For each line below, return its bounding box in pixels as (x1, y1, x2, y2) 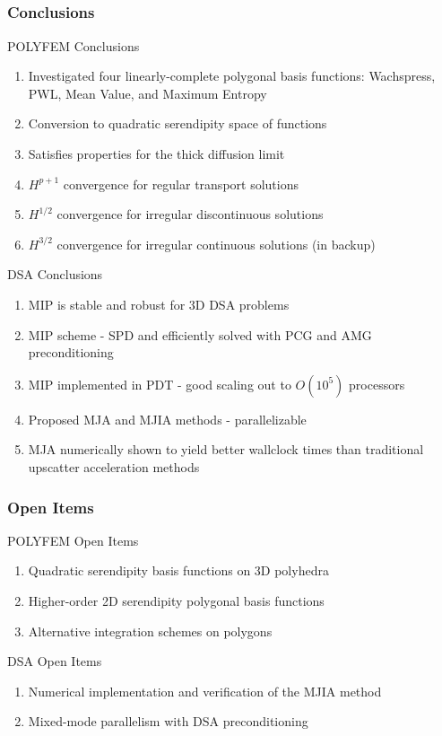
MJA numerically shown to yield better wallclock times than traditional (28, 440, 424, 459)
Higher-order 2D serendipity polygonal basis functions (28, 591, 325, 609)
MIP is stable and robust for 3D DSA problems (28, 295, 290, 314)
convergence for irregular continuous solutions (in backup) (56, 234, 376, 253)
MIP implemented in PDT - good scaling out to (28, 374, 291, 393)
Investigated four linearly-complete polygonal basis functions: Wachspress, (28, 66, 436, 85)
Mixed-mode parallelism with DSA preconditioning (28, 712, 308, 731)
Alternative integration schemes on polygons (28, 621, 273, 640)
